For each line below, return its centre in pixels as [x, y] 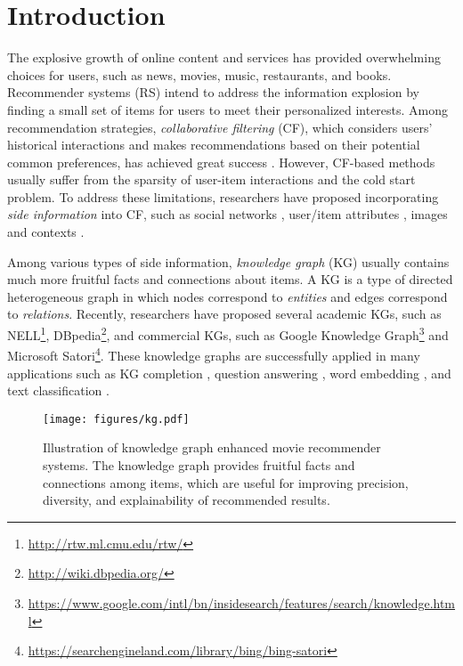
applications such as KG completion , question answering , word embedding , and [229, 373]
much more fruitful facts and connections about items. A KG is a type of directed [230, 279]
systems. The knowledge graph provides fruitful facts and [199, 464]
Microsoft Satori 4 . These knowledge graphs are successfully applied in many [214, 354]
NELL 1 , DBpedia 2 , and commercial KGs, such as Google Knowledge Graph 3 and [228, 333]
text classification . [58, 390]
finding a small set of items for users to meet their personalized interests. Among [228, 109]
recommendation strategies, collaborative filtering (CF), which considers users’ [220, 127]
